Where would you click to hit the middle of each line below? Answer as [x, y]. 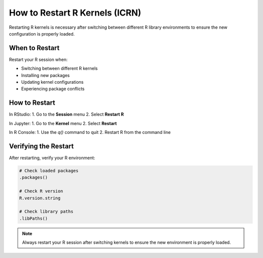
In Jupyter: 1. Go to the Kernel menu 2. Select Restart [63, 123]
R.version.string [40, 198]
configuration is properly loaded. [42, 34]
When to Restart [34, 48]
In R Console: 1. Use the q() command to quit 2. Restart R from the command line [90, 132]
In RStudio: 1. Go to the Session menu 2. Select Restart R [66, 114]
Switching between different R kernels [59, 69]
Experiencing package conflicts [53, 89]
